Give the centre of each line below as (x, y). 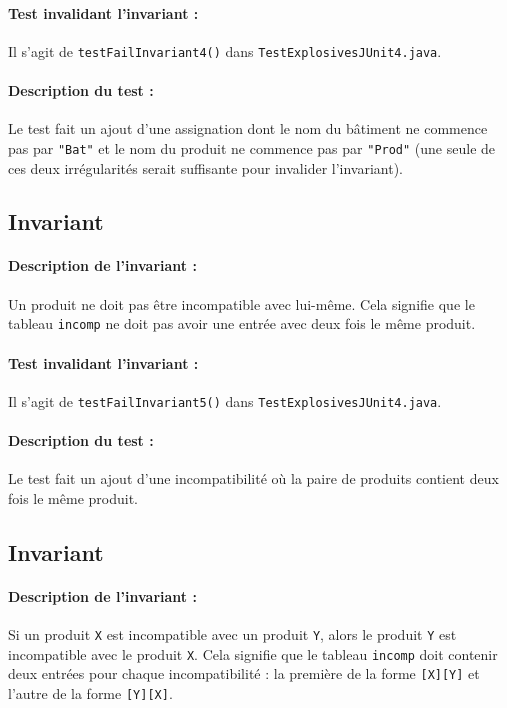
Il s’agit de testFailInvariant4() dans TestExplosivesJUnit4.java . (225, 50)
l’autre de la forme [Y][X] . (90, 692)
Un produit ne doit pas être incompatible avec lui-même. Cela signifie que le (241, 303)
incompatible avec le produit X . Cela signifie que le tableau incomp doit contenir (253, 653)
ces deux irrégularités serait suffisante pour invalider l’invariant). (206, 167)
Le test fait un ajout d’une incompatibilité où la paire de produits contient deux (253, 478)
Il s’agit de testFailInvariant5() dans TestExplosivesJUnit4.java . (225, 400)
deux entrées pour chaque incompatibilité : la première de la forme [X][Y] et (244, 673)
